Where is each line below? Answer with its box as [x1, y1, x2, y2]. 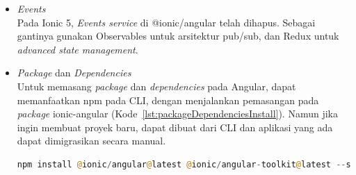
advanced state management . [17, 42, 138, 56]
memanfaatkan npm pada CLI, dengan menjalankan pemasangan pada [17, 92, 319, 107]
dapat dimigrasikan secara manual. [17, 133, 166, 148]
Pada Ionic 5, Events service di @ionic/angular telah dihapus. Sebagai [17, 15, 316, 29]
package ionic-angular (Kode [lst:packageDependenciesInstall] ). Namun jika [17, 106, 338, 121]
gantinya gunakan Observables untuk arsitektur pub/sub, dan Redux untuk [17, 28, 339, 43]
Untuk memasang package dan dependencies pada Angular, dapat [17, 78, 296, 93]
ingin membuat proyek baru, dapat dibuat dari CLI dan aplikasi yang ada [17, 119, 333, 134]
